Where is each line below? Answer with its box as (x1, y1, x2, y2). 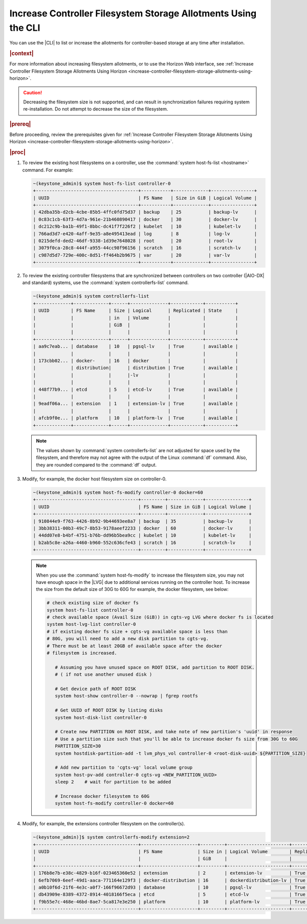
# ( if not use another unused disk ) (54, 672, 152, 677)
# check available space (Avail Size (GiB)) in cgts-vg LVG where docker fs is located (47, 614, 274, 620)
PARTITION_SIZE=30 (54, 743, 101, 749)
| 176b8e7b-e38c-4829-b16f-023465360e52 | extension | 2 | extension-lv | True (33, 870, 305, 876)
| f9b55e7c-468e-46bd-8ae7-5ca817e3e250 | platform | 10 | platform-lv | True (33, 898, 305, 905)
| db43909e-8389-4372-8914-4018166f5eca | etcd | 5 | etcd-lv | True (33, 892, 305, 897)
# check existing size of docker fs (47, 600, 139, 606)
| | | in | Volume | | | (33, 315, 238, 321)
